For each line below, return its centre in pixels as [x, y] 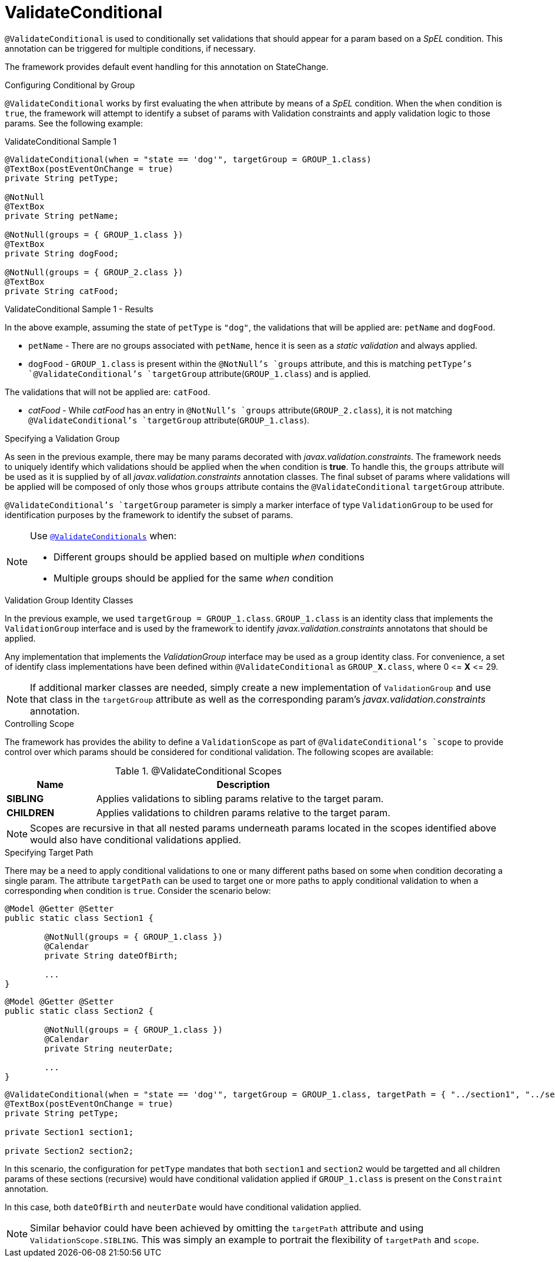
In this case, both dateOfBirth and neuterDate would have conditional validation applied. [183, 1207]
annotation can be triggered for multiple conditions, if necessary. [130, 48]
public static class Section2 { [79, 1011]
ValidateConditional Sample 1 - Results [79, 309]
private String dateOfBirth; [111, 955]
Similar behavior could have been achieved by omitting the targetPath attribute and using [227, 1228]
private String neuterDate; [109, 1048]
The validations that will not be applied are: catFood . [108, 392]
